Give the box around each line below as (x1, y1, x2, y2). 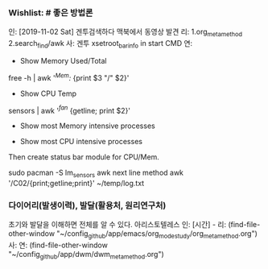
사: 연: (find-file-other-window (8, 240, 109, 250)
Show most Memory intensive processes (19, 121, 155, 130)
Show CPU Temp (19, 89, 77, 98)
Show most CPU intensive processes (19, 137, 143, 147)
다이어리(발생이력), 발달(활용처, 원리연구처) (8, 200, 167, 211)
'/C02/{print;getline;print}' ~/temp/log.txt (8, 179, 145, 188)
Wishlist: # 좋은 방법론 (8, 6, 93, 18)
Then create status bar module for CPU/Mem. (8, 152, 159, 162)
